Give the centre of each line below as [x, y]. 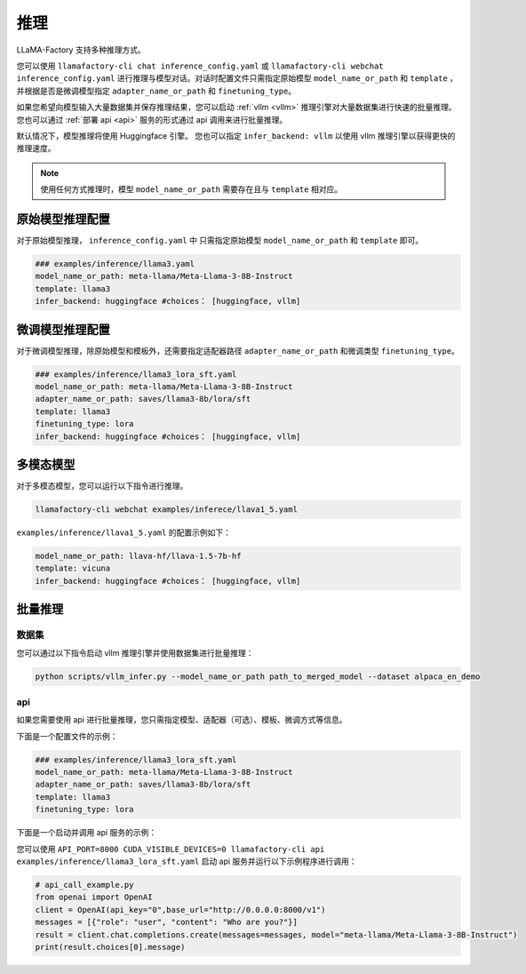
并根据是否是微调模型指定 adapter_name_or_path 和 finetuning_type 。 [156, 91]
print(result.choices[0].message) [110, 947]
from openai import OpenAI [94, 897]
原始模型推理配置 [63, 219]
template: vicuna [73, 568]
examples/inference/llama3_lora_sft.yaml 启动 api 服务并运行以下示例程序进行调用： [187, 861]
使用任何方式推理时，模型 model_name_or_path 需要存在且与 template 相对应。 [191, 189]
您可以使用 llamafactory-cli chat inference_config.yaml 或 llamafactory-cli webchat [200, 66]
